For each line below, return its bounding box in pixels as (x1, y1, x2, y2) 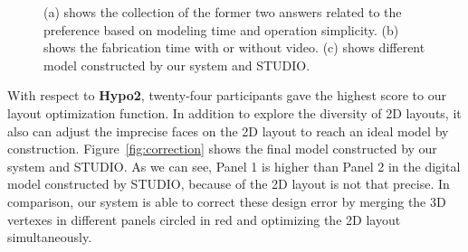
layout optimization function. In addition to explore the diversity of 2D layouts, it (7, 103, 462, 122)
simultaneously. (7, 228, 92, 247)
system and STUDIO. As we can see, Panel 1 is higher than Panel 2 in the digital (7, 156, 461, 175)
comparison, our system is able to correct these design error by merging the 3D (7, 191, 446, 210)
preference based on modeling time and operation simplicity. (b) (43, 20, 399, 39)
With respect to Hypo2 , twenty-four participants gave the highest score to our (7, 86, 446, 105)
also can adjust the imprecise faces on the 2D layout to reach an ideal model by (7, 121, 449, 140)
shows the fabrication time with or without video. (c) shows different (43, 38, 425, 57)
